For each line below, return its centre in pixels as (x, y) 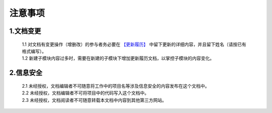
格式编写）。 (34, 51)
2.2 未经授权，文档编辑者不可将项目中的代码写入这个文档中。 (86, 93)
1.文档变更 (25, 31)
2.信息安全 (26, 73)
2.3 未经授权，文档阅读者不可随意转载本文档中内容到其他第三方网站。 (94, 100)
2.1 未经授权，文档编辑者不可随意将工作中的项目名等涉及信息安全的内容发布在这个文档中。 (116, 86)
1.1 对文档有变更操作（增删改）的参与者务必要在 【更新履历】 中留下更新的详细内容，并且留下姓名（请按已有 (134, 44)
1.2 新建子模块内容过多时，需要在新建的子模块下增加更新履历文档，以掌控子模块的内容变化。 (118, 59)
